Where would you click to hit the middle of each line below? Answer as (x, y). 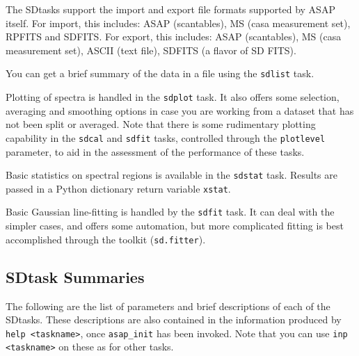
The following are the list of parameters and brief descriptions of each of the (168, 306)
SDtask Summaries (75, 276)
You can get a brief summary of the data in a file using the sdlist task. (160, 73)
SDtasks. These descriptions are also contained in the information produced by (174, 319)
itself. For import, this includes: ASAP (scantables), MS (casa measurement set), (178, 23)
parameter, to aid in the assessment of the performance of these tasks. (155, 151)
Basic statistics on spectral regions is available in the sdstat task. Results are (172, 175)
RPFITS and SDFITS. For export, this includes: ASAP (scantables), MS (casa (174, 37)
